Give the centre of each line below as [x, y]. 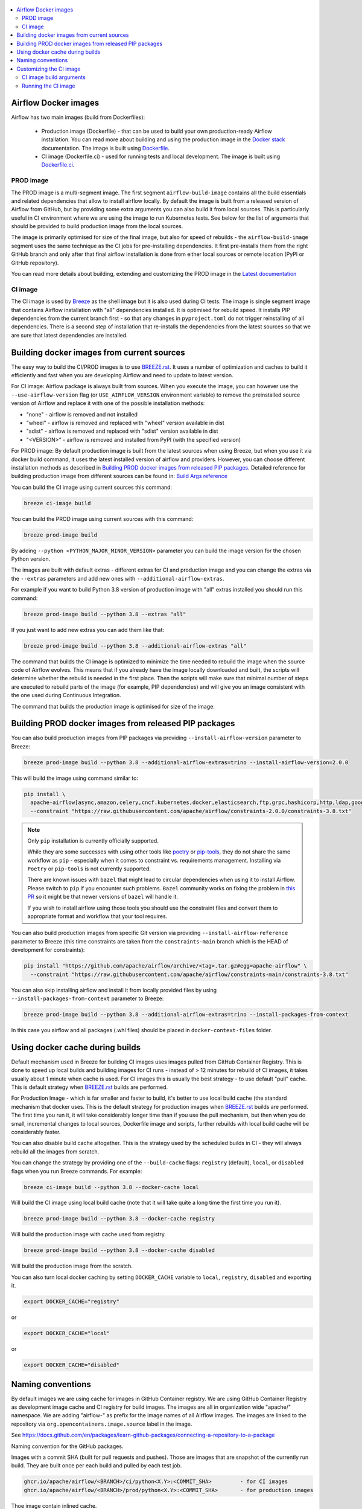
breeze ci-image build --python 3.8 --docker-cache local [111, 1187]
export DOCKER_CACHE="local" [67, 1333]
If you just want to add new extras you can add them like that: [88, 630]
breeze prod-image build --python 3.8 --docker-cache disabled [119, 1250]
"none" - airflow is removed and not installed [82, 414]
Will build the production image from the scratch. [72, 1266]
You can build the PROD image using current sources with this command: [102, 518]
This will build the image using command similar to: [75, 778]
